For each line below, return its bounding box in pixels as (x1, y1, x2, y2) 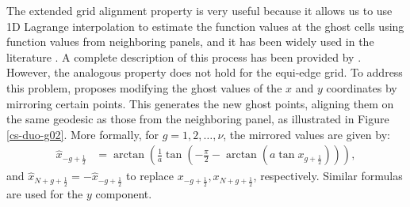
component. (95, 185, 152, 201)
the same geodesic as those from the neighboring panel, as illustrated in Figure (6, 111, 389, 127)
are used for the (6, 185, 83, 201)
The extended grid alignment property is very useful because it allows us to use (6, 2, 393, 18)
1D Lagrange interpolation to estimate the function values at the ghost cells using (6, 17, 404, 34)
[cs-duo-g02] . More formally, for (6, 126, 159, 142)
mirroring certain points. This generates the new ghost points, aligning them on (6, 95, 394, 111)
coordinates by (326, 79, 397, 96)
